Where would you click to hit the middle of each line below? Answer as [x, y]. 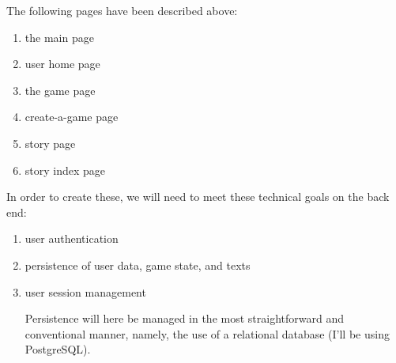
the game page [60, 90]
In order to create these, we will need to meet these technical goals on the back [198, 197]
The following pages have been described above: [122, 10]
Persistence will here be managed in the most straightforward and [184, 318]
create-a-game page [72, 117]
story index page [65, 170]
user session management [85, 291]
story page [50, 143]
